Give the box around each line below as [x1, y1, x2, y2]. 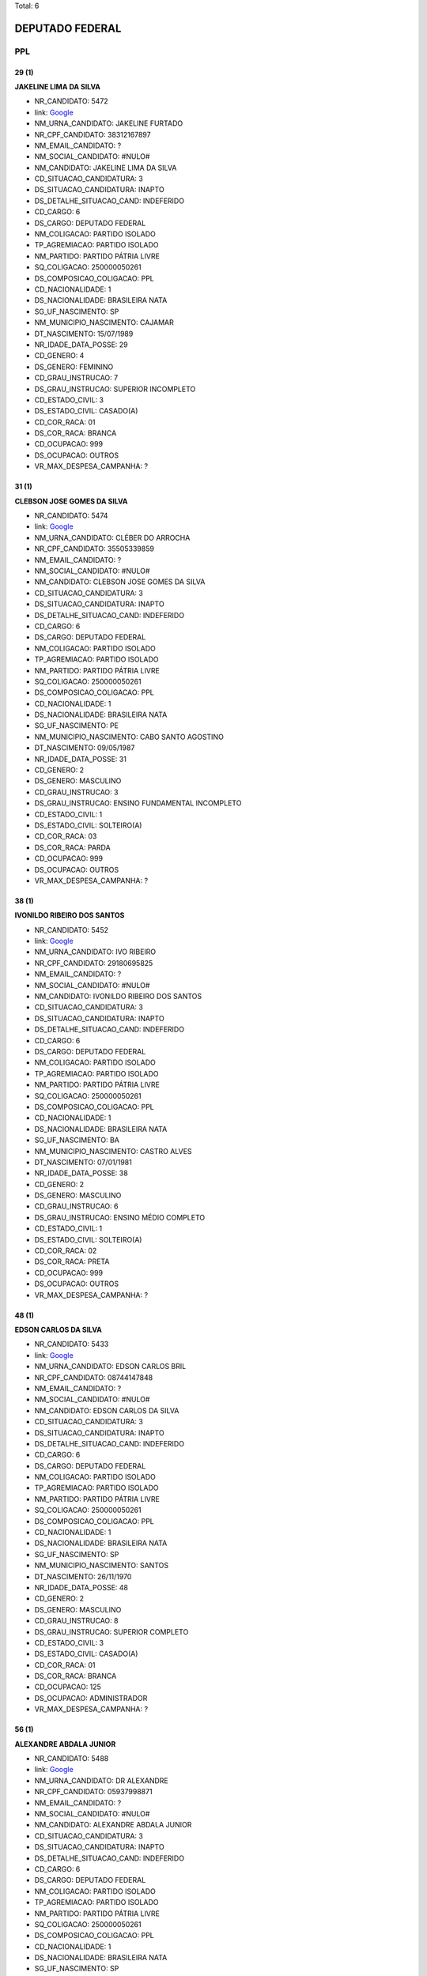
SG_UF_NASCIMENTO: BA [34, 1135, 120, 1145]
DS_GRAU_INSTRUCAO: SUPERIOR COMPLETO [34, 1627, 189, 1636]
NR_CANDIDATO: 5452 [34, 925, 108, 934]
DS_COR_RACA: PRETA [34, 1257, 110, 1266]
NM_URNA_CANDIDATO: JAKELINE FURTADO [34, 119, 183, 128]
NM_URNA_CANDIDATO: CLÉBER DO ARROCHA [34, 533, 191, 542]
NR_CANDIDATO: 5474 [34, 511, 108, 521]
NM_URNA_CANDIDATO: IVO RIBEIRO [34, 947, 157, 956]
